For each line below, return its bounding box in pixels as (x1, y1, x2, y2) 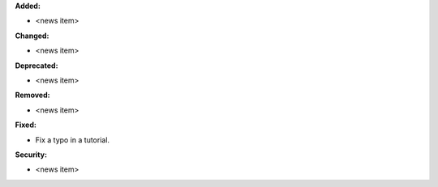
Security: (15, 150, 48, 159)
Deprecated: (15, 61, 58, 70)
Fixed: (15, 120, 36, 130)
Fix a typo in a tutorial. (35, 134, 109, 145)
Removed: (15, 90, 50, 100)
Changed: (15, 31, 49, 40)
